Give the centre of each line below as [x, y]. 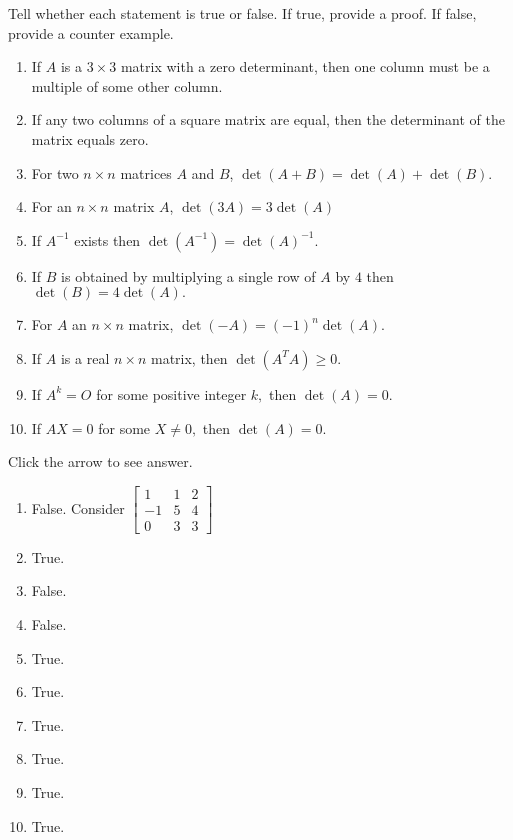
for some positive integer [171, 393]
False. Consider [78, 507]
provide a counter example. [91, 32]
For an [51, 206]
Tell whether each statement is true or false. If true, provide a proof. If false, [242, 13]
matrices [146, 172]
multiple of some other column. [127, 85]
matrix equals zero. [90, 138]
